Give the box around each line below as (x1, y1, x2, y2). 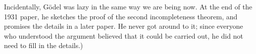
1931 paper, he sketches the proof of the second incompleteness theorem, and (4, 11, 238, 21)
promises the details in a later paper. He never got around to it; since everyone (4, 21, 243, 31)
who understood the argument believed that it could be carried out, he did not (4, 30, 243, 41)
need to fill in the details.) (4, 40, 83, 51)
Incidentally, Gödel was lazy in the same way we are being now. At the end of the (4, 1, 253, 11)
